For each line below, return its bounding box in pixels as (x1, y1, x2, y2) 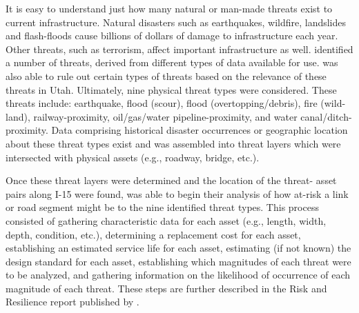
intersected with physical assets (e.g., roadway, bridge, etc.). (6, 150, 260, 164)
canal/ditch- (300, 109, 352, 123)
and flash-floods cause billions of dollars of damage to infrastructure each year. (6, 28, 338, 43)
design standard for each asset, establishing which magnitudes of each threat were (6, 254, 351, 268)
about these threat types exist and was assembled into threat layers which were (6, 136, 341, 150)
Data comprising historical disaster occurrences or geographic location (51, 123, 348, 137)
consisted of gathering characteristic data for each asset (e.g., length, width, (6, 213, 327, 228)
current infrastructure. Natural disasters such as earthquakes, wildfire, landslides (6, 14, 347, 29)
